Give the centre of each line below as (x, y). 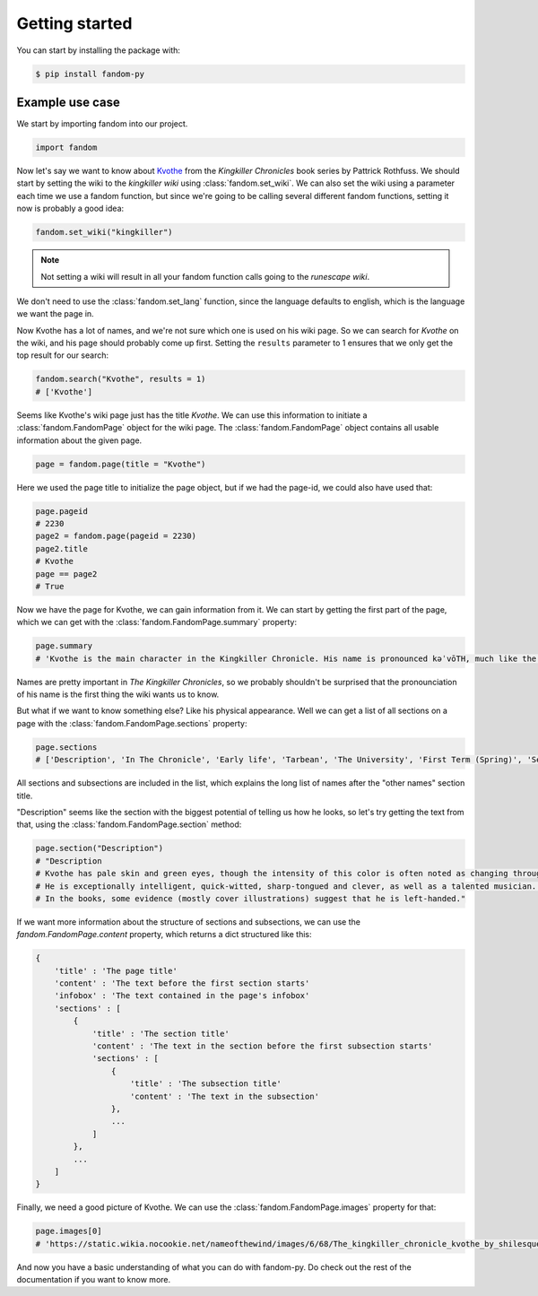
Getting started (74, 23)
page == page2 (66, 574)
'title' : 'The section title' (161, 1033)
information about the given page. (79, 440)
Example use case (69, 102)
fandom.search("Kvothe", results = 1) (121, 379)
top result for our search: (63, 355)
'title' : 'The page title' (116, 970)
